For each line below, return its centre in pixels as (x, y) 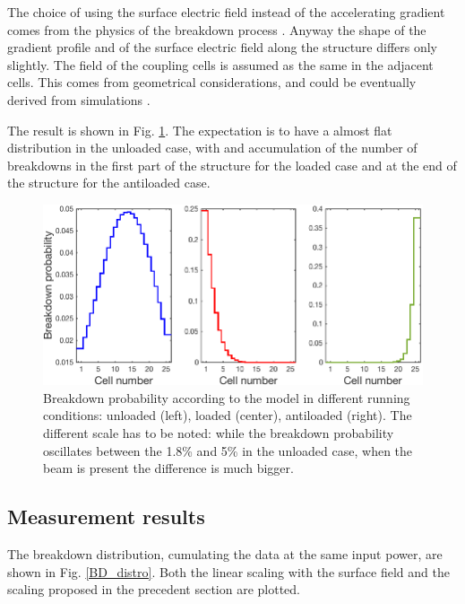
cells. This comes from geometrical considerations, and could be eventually (212, 82)
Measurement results (106, 516)
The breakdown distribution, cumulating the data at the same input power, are (225, 553)
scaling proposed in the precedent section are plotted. (154, 589)
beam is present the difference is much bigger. (168, 468)
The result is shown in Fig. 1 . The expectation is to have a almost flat (200, 130)
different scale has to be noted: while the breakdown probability (219, 432)
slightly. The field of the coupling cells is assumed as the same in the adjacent (220, 64)
